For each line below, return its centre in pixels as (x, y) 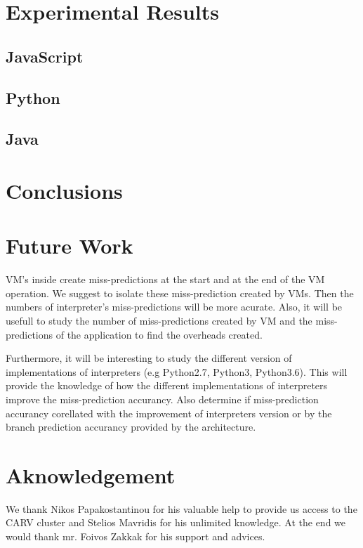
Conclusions (64, 190)
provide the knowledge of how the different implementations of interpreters (167, 385)
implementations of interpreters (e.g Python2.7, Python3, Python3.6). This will (177, 371)
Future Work (70, 246)
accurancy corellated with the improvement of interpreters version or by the (169, 413)
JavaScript (45, 56)
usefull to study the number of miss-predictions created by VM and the (159, 320)
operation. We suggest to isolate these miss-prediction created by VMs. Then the (180, 293)
